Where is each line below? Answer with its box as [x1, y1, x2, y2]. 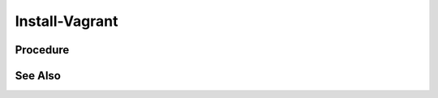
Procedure [15, 43, 70, 57]
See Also [15, 69, 61, 83]
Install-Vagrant [15, 12, 118, 30]
